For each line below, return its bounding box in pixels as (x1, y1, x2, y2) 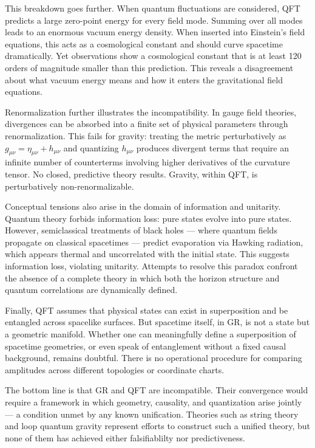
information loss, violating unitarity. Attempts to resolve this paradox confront (5, 260, 298, 272)
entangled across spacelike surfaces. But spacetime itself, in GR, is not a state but (5, 315, 310, 328)
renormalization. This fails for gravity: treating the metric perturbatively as (5, 129, 286, 142)
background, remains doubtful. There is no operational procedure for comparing (5, 351, 302, 364)
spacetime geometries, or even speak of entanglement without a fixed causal (5, 339, 286, 352)
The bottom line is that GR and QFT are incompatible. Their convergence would (5, 384, 308, 396)
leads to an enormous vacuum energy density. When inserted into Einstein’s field (5, 26, 305, 38)
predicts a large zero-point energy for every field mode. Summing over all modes (5, 13, 303, 26)
